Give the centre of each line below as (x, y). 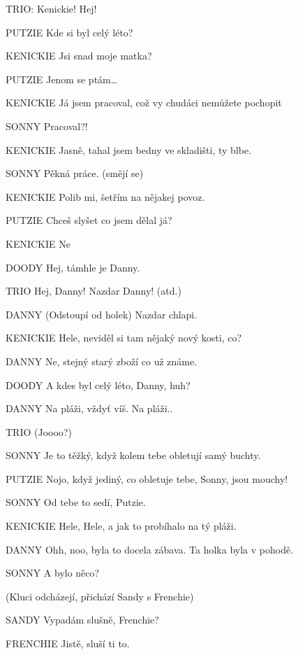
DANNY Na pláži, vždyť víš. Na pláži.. (89, 408)
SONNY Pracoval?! (47, 126)
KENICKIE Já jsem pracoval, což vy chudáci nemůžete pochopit (144, 103)
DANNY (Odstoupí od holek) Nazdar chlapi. (102, 314)
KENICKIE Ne (38, 243)
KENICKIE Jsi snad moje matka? (79, 56)
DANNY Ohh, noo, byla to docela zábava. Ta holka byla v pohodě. (150, 549)
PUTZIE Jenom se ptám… (62, 79)
